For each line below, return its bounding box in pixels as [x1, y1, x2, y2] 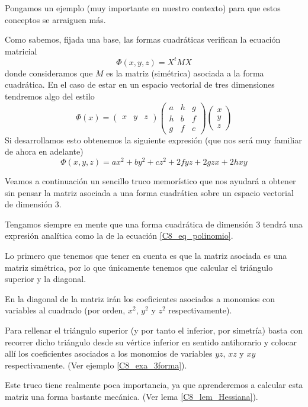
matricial [5, 44, 37, 57]
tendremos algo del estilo [5, 90, 95, 102]
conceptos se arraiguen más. [5, 13, 106, 25]
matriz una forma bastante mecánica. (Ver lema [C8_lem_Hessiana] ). [5, 390, 258, 402]
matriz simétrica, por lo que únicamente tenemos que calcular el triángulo [5, 261, 273, 273]
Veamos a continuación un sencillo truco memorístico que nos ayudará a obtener [5, 175, 296, 187]
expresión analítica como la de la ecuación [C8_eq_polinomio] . [5, 229, 233, 242]
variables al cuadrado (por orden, [5, 304, 126, 316]
